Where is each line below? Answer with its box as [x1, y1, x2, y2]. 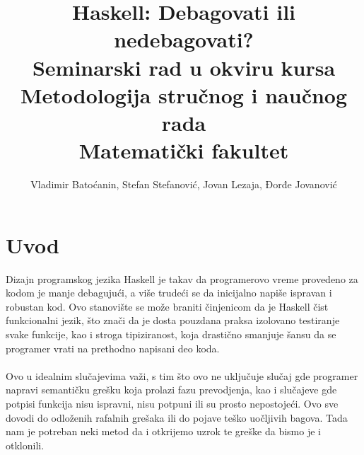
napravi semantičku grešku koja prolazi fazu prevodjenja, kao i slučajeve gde [6, 382, 337, 397]
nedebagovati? [114, 25, 254, 54]
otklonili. [6, 437, 45, 452]
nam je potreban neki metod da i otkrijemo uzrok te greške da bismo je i [6, 424, 321, 439]
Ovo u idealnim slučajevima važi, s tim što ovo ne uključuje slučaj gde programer [6, 368, 358, 383]
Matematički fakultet [78, 136, 289, 165]
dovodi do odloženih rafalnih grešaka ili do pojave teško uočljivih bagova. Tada [6, 410, 348, 425]
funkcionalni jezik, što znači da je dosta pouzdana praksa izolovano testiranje [6, 313, 340, 328]
